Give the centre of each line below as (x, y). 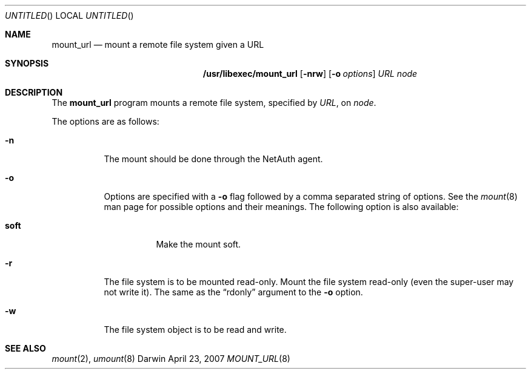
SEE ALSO (25, 348)
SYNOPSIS (27, 63)
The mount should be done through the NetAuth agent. (213, 159)
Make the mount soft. (199, 244)
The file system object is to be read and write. (195, 330)
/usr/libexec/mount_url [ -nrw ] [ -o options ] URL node (310, 74)
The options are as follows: (105, 121)
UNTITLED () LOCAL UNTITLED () (69, 15)
